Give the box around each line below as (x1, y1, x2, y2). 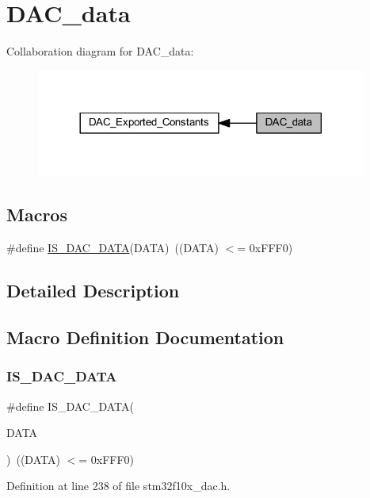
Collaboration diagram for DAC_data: (6, 43, 194, 59)
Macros (6, 202, 67, 227)
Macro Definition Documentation (6, 324, 284, 349)
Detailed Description (6, 278, 180, 303)
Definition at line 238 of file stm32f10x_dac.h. (6, 477, 231, 494)
